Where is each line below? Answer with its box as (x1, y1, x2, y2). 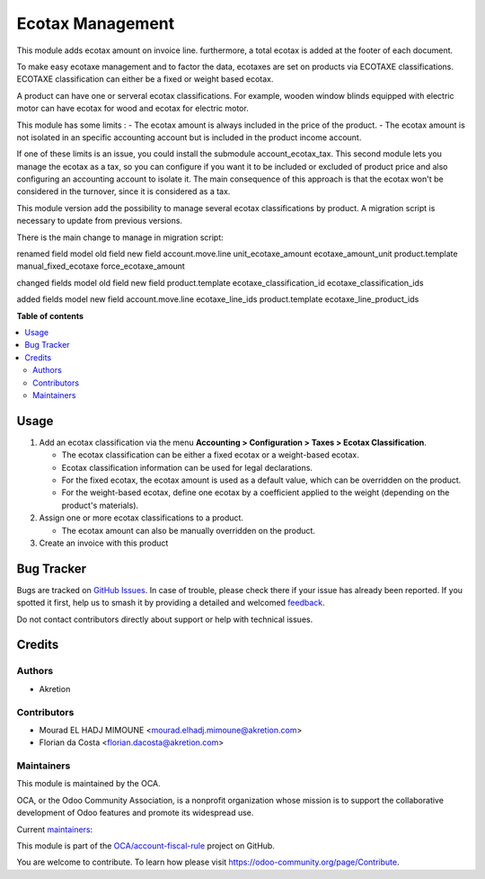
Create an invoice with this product (39, 537, 169, 548)
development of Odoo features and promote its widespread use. (16, 807, 254, 818)
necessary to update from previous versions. (16, 216, 183, 226)
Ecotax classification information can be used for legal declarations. (61, 462, 313, 473)
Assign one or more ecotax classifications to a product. (39, 512, 244, 523)
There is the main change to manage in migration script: (16, 232, 224, 243)
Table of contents (16, 310, 84, 321)
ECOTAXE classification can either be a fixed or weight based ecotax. (16, 74, 274, 84)
